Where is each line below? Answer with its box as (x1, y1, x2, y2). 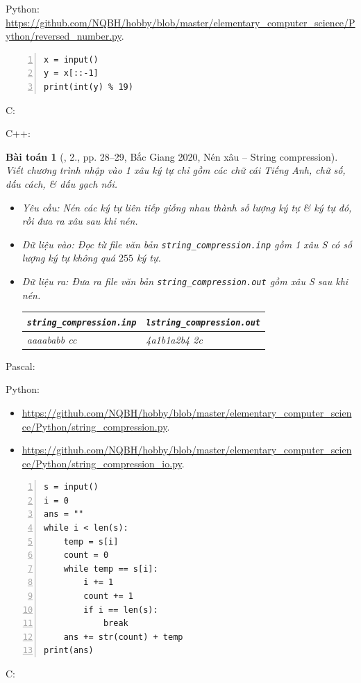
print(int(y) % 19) (44, 81, 133, 92)
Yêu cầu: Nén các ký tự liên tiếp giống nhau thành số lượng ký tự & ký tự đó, (22, 200, 352, 214)
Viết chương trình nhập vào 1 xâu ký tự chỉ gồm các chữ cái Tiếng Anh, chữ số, (6, 163, 346, 177)
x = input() (44, 54, 99, 65)
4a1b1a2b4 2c (146, 332, 203, 346)
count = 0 (63, 550, 109, 561)
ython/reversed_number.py (6, 29, 121, 43)
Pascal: (6, 358, 35, 373)
